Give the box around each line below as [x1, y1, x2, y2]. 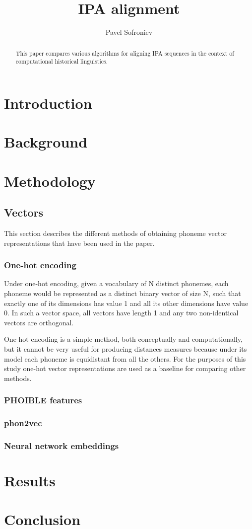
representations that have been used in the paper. [4, 237, 155, 248]
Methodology [4, 170, 96, 191]
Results [4, 470, 56, 491]
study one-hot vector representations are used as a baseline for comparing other [4, 363, 246, 374]
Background [4, 132, 88, 152]
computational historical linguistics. [15, 57, 108, 66]
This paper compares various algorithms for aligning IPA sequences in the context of [15, 49, 234, 57]
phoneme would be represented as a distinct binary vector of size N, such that [4, 288, 241, 298]
